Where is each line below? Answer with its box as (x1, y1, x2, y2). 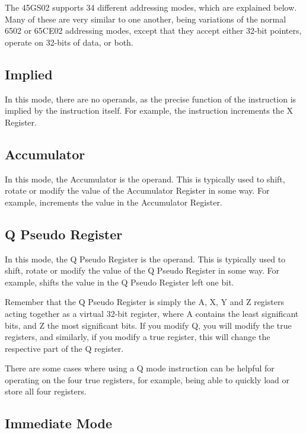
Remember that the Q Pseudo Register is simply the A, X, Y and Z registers (5, 296, 284, 308)
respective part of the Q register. (5, 342, 124, 354)
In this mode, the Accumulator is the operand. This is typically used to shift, (5, 172, 285, 185)
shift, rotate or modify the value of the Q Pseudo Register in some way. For (5, 264, 280, 277)
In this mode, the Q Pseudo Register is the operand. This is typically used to (5, 252, 286, 265)
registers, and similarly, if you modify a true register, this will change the (5, 331, 270, 343)
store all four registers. (5, 385, 87, 397)
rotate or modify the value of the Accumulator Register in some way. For (5, 184, 270, 197)
